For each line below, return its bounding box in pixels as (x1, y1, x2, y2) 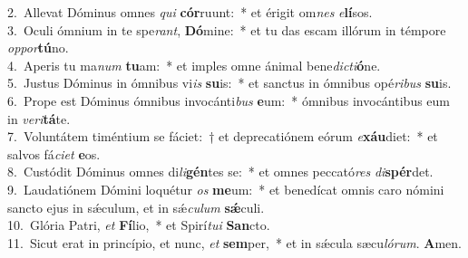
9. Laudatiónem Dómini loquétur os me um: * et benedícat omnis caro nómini (7, 179, 444, 198)
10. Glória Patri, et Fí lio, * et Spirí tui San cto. (7, 215, 270, 234)
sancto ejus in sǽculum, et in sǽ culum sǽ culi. (7, 197, 265, 216)
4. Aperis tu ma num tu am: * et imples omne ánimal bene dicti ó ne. (7, 55, 381, 74)
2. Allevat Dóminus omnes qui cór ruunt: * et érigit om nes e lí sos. (7, 3, 373, 21)
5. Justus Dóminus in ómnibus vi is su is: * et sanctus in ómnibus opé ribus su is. (7, 73, 452, 92)
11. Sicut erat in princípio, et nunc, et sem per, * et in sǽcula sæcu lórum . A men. (7, 233, 462, 252)
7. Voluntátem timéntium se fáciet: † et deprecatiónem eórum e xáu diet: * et (7, 127, 438, 146)
